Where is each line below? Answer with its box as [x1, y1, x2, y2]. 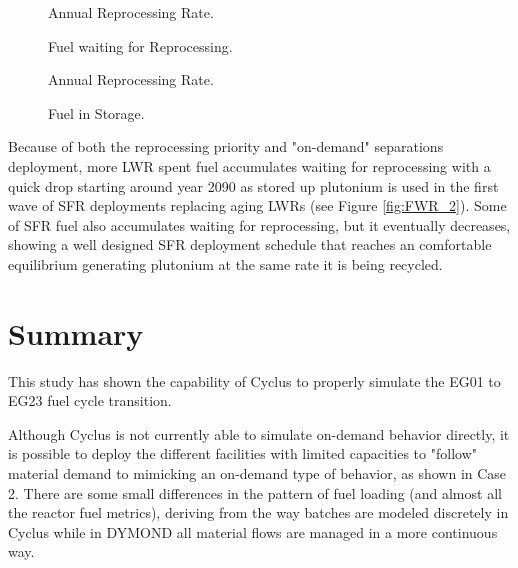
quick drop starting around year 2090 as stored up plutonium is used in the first [8, 175, 499, 196]
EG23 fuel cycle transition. [8, 390, 172, 411]
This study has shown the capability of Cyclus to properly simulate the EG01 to [8, 370, 501, 391]
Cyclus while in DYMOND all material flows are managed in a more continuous [8, 521, 498, 542]
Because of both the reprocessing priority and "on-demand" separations [8, 136, 444, 157]
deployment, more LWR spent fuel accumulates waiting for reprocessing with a [8, 155, 491, 176]
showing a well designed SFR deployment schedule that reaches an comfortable [8, 234, 492, 255]
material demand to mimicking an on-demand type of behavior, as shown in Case [8, 463, 507, 484]
